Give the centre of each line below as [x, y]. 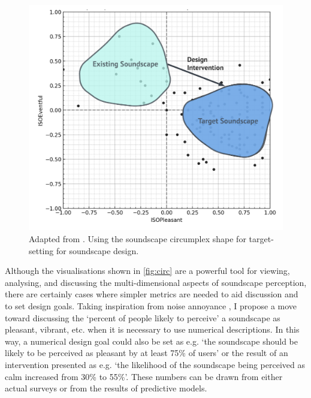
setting [41, 250]
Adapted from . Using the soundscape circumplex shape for [138, 238]
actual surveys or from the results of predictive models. [106, 388]
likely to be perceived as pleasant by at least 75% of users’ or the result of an [147, 353]
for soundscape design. [97, 250]
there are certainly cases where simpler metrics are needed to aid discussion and [152, 294]
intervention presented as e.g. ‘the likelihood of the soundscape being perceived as [155, 364]
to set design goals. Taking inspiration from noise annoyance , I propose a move [151, 305]
